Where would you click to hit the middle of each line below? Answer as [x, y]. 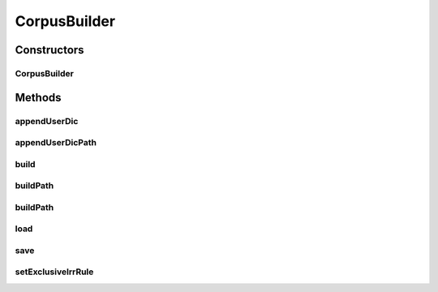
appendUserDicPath [56, 143]
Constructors [49, 50]
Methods [38, 97]
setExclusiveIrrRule [54, 272]
